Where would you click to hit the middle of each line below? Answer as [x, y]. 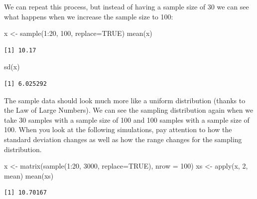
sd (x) [12, 67]
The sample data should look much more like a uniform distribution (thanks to [125, 100]
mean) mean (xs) [29, 175]
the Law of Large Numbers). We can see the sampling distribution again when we [129, 110]
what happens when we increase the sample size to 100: [89, 16]
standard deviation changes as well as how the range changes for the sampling [123, 139]
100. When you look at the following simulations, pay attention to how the [118, 129]
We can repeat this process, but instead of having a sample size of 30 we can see [127, 6]
